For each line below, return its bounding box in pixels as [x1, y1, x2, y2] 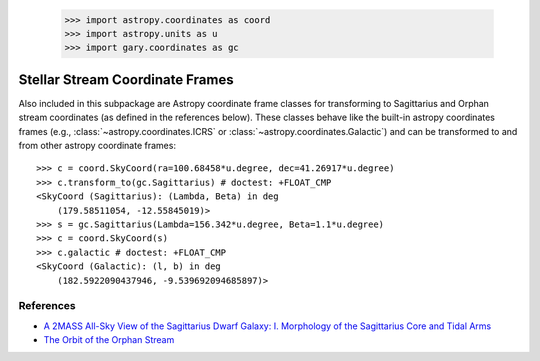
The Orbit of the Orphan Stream [43, 334, 175, 346]
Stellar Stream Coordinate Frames [18, 71, 234, 88]
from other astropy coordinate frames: [18, 140, 177, 152]
